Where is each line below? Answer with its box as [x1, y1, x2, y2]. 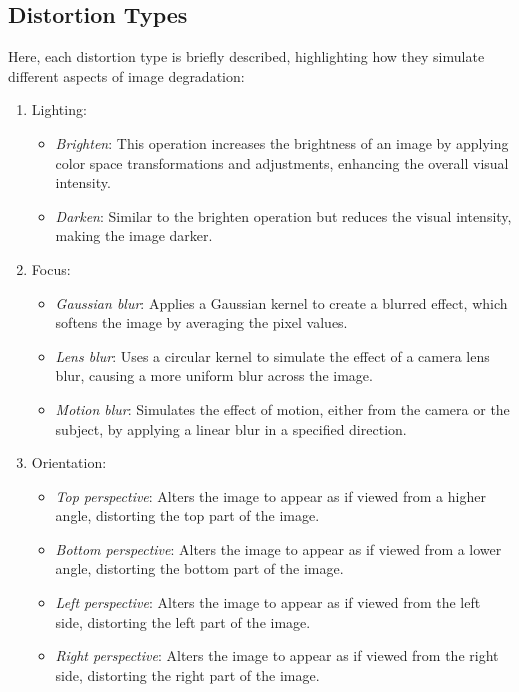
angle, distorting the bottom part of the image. [55, 558, 344, 579]
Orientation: [31, 452, 107, 473]
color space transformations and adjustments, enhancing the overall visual [55, 152, 509, 173]
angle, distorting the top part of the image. [55, 505, 320, 526]
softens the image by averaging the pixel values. [55, 312, 348, 333]
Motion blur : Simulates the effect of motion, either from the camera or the [55, 398, 510, 419]
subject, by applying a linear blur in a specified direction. [55, 418, 407, 439]
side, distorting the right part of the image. [55, 664, 320, 685]
